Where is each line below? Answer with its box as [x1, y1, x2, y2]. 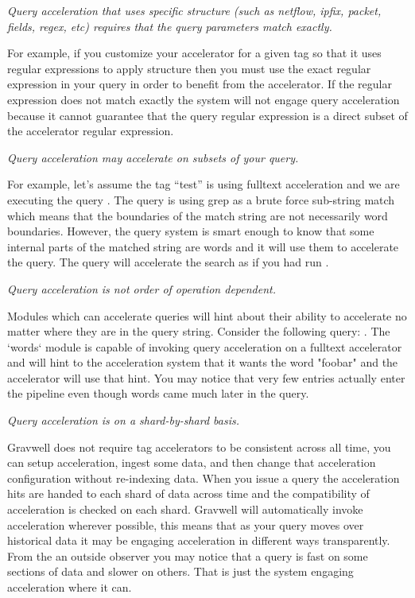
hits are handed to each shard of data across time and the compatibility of [7, 485, 370, 502]
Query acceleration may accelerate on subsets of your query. [7, 149, 299, 165]
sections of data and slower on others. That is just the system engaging [7, 563, 354, 580]
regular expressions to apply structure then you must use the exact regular [7, 60, 371, 76]
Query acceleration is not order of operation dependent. [7, 280, 276, 297]
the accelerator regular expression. [7, 122, 174, 139]
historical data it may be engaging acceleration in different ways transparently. [7, 532, 390, 549]
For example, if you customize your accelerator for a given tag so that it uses [7, 45, 382, 61]
